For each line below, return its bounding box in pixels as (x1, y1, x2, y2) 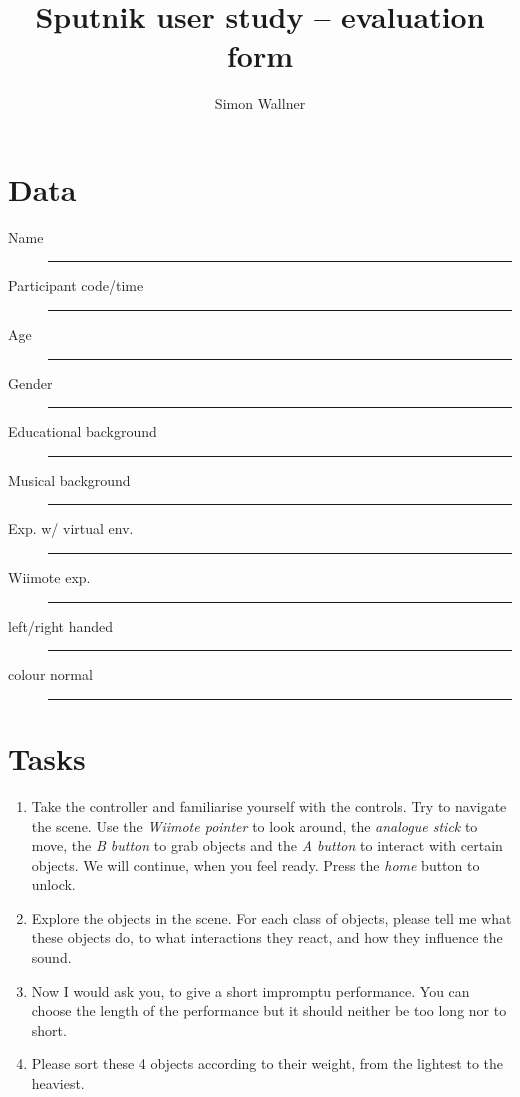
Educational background (8, 421, 157, 442)
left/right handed (8, 615, 114, 636)
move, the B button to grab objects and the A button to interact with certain (31, 835, 503, 856)
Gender (8, 372, 53, 393)
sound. (31, 947, 72, 968)
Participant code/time (8, 275, 144, 296)
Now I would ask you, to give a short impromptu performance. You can (31, 980, 470, 1001)
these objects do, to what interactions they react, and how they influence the (31, 927, 503, 948)
